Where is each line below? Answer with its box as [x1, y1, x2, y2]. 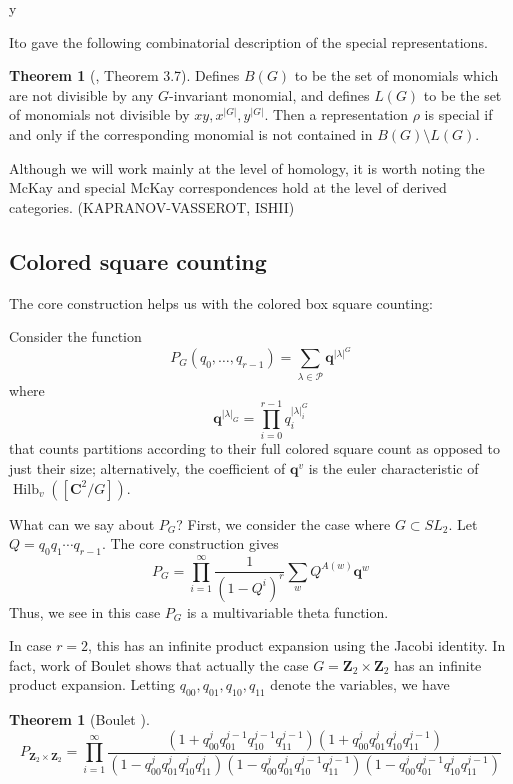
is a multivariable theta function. [186, 601, 389, 622]
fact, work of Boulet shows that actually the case [9, 654, 309, 675]
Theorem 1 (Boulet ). [9, 709, 150, 730]
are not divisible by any [9, 84, 154, 105]
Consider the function [9, 326, 142, 347]
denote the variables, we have [270, 674, 450, 695]
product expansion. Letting [9, 674, 176, 695]
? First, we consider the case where [176, 513, 391, 534]
